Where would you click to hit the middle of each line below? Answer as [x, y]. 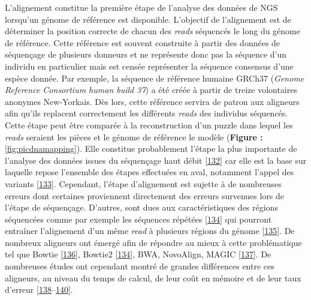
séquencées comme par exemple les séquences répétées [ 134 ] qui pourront [138, 219]
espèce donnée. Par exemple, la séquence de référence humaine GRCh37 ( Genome [155, 78]
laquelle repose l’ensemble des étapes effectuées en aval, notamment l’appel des [150, 172]
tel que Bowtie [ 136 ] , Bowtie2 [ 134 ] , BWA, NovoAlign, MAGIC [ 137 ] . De [138, 254]
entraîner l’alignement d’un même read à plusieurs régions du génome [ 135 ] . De [150, 231]
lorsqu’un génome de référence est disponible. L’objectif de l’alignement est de [148, 19]
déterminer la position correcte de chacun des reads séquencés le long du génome [153, 31]
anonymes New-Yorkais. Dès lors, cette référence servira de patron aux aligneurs [152, 101]
